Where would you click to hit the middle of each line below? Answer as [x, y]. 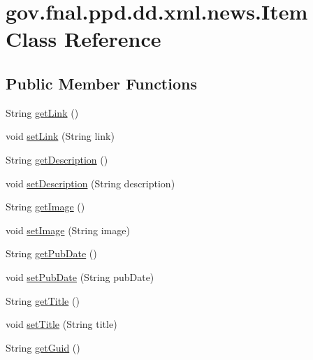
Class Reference [83, 39]
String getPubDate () [51, 253]
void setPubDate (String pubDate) [80, 276]
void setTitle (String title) [61, 324]
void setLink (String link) [60, 136]
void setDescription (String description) [90, 183]
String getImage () [45, 207]
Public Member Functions [101, 83]
